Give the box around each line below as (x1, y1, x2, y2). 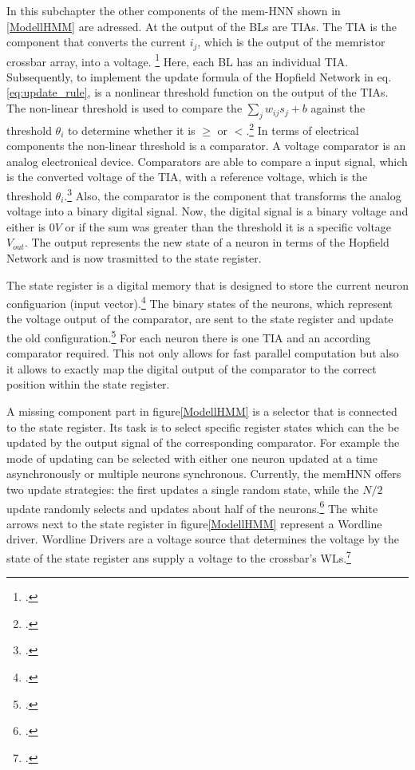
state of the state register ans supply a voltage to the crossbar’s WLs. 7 (6, 547, 351, 566)
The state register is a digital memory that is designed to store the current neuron (6, 276, 409, 293)
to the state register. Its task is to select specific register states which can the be (6, 418, 399, 435)
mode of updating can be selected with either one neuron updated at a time (6, 449, 377, 466)
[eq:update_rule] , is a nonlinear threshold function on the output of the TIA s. (6, 84, 389, 101)
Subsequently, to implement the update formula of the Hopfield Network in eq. (6, 68, 392, 85)
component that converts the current (6, 34, 186, 50)
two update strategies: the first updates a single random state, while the (6, 480, 359, 497)
